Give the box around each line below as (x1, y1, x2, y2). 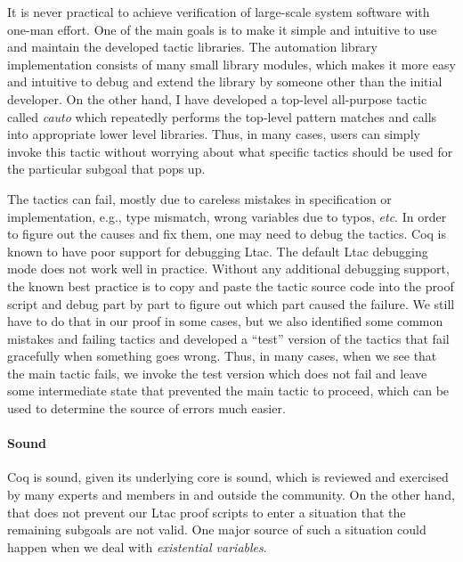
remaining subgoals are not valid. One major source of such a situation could (7, 520, 426, 539)
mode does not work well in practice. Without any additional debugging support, (7, 259, 450, 278)
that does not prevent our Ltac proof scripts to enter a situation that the (7, 502, 406, 521)
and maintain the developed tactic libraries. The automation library (7, 37, 378, 56)
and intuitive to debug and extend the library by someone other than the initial (7, 72, 443, 91)
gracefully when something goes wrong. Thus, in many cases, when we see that (7, 346, 437, 365)
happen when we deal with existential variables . (7, 537, 267, 556)
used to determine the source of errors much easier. (7, 399, 286, 418)
